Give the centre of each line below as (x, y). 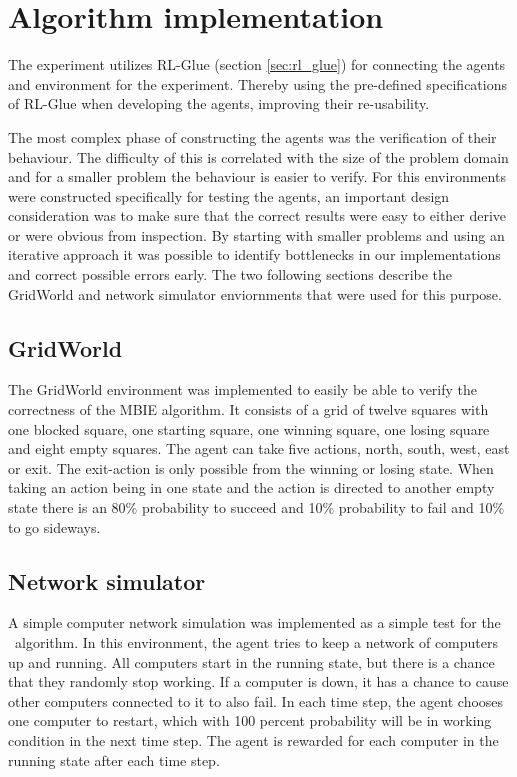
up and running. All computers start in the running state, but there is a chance (251, 661)
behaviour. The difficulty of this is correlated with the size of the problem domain (258, 156)
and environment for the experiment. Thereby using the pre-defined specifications (257, 83)
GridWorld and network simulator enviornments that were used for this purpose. (255, 293)
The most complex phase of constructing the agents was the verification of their (252, 136)
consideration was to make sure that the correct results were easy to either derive (257, 215)
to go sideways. (54, 526)
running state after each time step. (114, 759)
